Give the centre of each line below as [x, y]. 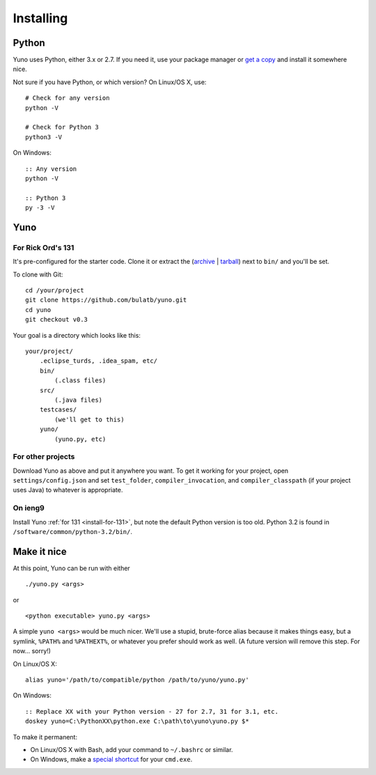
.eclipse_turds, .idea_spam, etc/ [99, 361]
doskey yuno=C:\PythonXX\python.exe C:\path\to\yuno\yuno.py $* [138, 721]
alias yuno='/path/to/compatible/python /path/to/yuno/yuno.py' [138, 680]
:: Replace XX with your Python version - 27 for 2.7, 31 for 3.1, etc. [152, 711]
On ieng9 [29, 508]
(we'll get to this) [89, 419]
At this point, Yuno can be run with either [71, 568]
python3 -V [44, 137]
